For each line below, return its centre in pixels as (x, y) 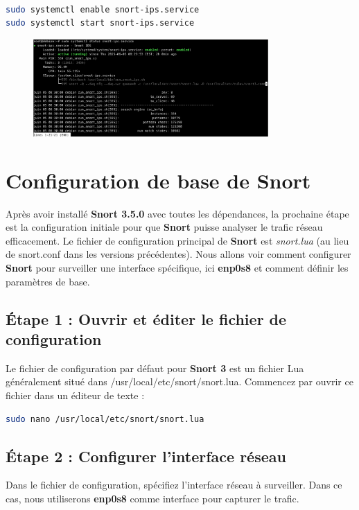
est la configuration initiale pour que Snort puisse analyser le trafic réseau (164, 227)
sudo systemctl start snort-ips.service (100, 23)
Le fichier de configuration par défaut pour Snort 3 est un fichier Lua (155, 368)
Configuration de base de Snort (158, 180)
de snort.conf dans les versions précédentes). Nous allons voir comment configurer (178, 254)
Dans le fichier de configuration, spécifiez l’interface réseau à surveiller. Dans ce (174, 485)
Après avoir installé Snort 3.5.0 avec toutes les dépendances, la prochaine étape (177, 213)
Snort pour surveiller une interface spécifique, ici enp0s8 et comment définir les (177, 267)
